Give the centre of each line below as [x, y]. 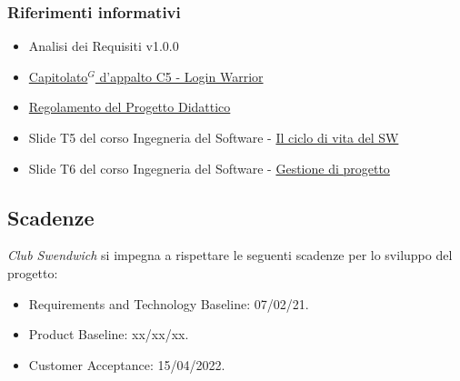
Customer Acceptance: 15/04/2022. [127, 364]
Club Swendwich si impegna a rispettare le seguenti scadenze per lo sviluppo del [230, 255]
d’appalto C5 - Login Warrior [181, 76]
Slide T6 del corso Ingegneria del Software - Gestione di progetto [209, 168]
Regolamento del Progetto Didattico [130, 107]
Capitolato [58, 76]
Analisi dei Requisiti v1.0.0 [104, 46]
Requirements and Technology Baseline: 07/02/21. [169, 303]
